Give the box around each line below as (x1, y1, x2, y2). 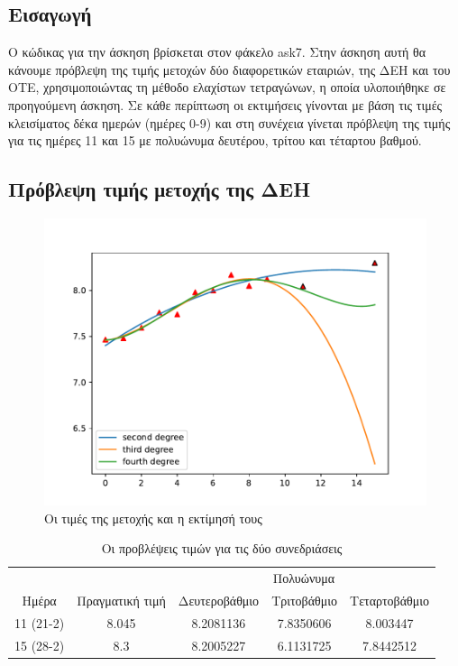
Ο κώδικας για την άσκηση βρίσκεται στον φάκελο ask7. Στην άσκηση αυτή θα (8, 42, 426, 61)
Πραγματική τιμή (77, 590, 166, 609)
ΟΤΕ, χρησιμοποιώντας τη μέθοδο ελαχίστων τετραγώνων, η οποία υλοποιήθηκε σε (8, 78, 446, 97)
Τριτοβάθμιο (271, 590, 338, 609)
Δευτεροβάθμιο (178, 590, 260, 609)
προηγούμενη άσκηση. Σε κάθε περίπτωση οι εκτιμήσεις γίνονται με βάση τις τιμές (8, 95, 443, 114)
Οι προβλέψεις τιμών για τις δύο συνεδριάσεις (101, 539, 343, 558)
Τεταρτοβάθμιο (350, 590, 430, 609)
